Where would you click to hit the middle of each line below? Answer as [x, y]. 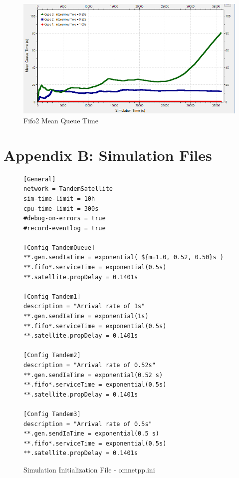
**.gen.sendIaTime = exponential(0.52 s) [93, 375]
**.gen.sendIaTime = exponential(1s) [86, 316]
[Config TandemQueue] [59, 247]
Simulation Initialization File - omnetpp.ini [89, 469]
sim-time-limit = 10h [59, 199]
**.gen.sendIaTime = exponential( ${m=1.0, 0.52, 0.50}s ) [123, 257]
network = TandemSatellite [68, 189]
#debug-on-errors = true [65, 219]
